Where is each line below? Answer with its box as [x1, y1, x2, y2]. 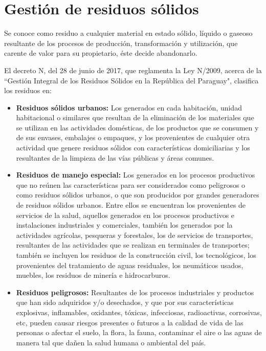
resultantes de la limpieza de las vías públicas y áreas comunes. [16, 152, 214, 163]
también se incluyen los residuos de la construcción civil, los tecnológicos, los [16, 250, 256, 260]
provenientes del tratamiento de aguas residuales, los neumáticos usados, [16, 259, 243, 270]
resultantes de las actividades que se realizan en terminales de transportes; [16, 239, 250, 250]
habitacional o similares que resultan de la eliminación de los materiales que [16, 112, 254, 123]
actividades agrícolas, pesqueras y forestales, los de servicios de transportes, [16, 229, 253, 240]
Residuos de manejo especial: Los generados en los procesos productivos [16, 169, 255, 180]
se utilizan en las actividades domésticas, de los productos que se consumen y [16, 122, 259, 133]
